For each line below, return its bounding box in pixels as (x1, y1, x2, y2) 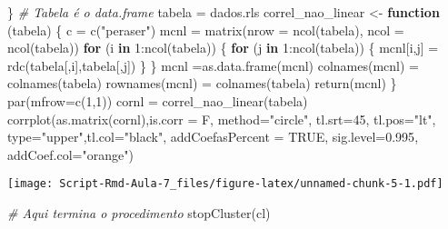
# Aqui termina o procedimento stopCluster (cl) (7, 204, 271, 222)
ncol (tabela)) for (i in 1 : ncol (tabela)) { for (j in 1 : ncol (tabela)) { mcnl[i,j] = (7, 38, 439, 57)
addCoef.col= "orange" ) (7, 144, 134, 164)
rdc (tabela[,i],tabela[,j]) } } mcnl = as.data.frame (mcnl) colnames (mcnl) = (7, 55, 419, 75)
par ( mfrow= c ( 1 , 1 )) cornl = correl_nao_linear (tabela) (7, 91, 308, 110)
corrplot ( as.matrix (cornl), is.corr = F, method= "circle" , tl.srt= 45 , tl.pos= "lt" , (7, 109, 436, 128)
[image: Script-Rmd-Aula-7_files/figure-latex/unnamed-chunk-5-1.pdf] (7, 177, 443, 191)
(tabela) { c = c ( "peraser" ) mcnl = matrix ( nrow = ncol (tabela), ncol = (7, 20, 404, 39)
